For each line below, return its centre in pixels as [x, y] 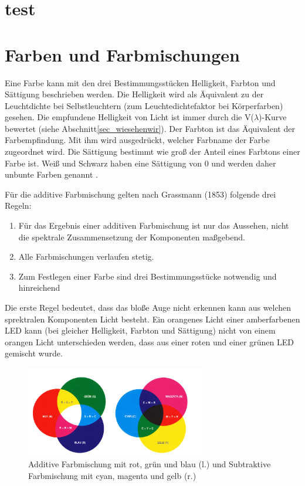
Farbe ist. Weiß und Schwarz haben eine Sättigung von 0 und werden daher [140, 163]
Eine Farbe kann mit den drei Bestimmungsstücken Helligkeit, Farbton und [140, 82]
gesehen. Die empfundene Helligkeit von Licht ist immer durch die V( [129, 117]
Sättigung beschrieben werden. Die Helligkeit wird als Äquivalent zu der [134, 94]
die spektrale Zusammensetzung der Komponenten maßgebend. [132, 237]
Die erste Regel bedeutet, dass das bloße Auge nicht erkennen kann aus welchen [148, 307]
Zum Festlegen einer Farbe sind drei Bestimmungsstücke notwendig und [148, 276]
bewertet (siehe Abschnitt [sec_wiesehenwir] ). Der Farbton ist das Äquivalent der [150, 128]
